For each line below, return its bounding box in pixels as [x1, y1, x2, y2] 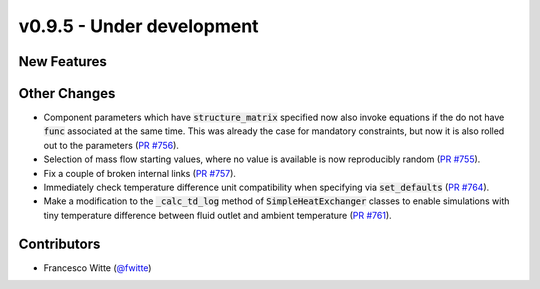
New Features [18, 53, 107, 70]
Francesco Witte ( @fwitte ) [43, 261, 152, 274]
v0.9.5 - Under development [18, 15, 259, 37]
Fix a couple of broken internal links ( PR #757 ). [43, 167, 237, 179]
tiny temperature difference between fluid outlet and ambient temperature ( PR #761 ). [43, 209, 392, 221]
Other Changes [18, 85, 116, 102]
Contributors [18, 235, 101, 252]
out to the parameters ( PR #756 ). [43, 139, 180, 151]
